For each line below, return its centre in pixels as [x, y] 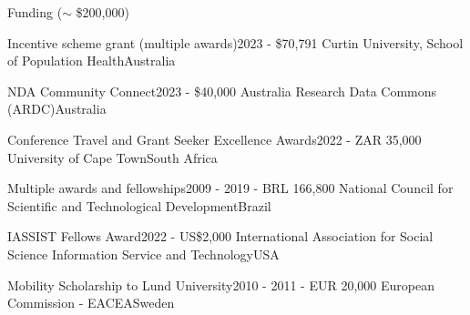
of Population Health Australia [92, 61]
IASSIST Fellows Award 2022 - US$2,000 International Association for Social [220, 236]
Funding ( [35, 12]
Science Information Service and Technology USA [143, 254]
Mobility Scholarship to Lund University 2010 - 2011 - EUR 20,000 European [221, 285]
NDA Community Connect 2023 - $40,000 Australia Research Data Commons [222, 91]
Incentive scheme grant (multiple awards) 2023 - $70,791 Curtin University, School [235, 42]
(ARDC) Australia [57, 109]
